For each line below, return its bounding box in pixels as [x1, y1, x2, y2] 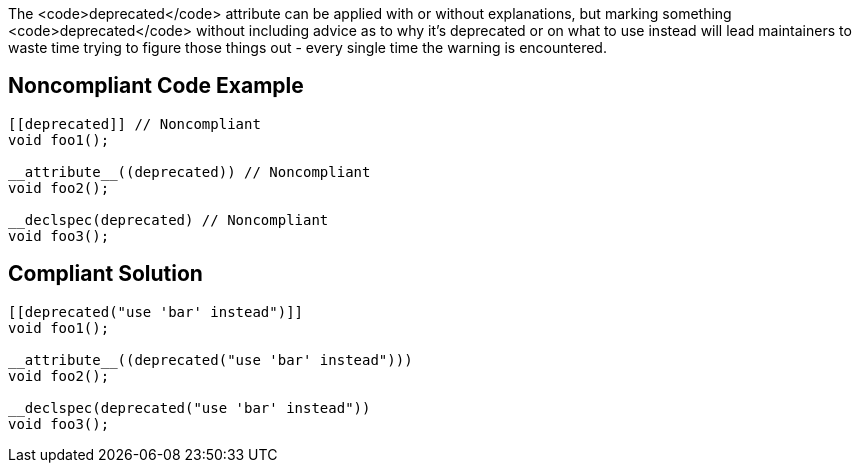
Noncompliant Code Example [8, 73, 304, 99]
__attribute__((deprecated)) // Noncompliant [8, 163, 371, 180]
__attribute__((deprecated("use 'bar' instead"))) [8, 351, 413, 368]
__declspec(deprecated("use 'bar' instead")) [8, 399, 371, 416]
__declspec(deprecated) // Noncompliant [8, 211, 329, 228]
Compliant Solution [8, 261, 203, 287]
